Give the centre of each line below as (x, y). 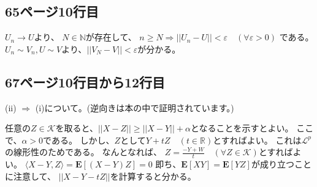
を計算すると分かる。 (153, 176)
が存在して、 (111, 37)
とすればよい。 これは (257, 140)
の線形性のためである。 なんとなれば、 (84, 152)
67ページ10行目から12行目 (85, 82)
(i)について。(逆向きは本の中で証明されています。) (135, 107)
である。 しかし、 (79, 140)
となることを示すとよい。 (242, 128)
